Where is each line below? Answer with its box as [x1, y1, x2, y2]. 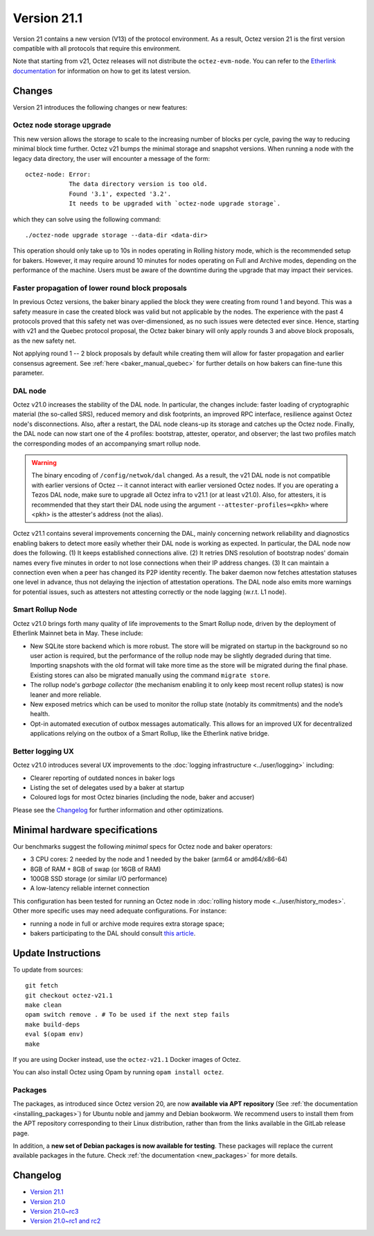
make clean [25, 1001, 62, 1009]
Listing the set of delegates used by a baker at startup [30, 784, 185, 792]
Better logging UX [12, 746, 74, 756]
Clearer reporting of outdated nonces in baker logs [30, 774, 175, 782]
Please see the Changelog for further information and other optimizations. [12, 806, 224, 814]
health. [30, 710, 50, 718]
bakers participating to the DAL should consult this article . [30, 929, 196, 937]
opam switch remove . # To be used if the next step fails [25, 1010, 230, 1019]
